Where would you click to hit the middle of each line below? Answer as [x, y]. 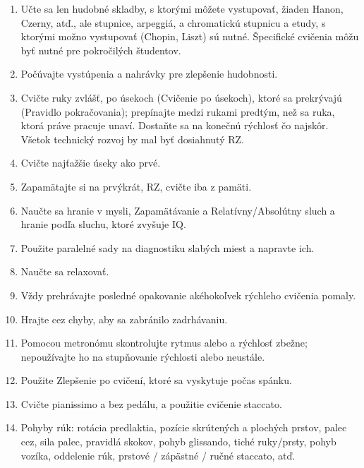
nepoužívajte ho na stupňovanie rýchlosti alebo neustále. [143, 356]
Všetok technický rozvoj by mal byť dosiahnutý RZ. [132, 139]
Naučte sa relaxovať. [65, 271]
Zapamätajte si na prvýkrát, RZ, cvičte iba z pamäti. [136, 186]
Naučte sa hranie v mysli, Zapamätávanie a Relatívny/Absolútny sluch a [178, 210]
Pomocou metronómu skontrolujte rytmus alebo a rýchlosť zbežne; [164, 343]
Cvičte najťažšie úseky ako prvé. [91, 163]
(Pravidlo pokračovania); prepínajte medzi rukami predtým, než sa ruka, [178, 111]
